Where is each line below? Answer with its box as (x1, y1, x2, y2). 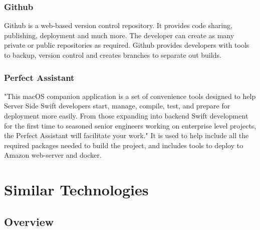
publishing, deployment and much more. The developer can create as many (4, 30, 234, 40)
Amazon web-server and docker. (4, 150, 102, 160)
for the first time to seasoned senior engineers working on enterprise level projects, (4, 120, 256, 131)
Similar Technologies (4, 179, 149, 200)
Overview (4, 213, 54, 229)
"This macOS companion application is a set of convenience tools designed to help (4, 90, 256, 101)
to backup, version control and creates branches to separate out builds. (4, 50, 221, 60)
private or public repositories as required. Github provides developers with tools (4, 40, 249, 50)
